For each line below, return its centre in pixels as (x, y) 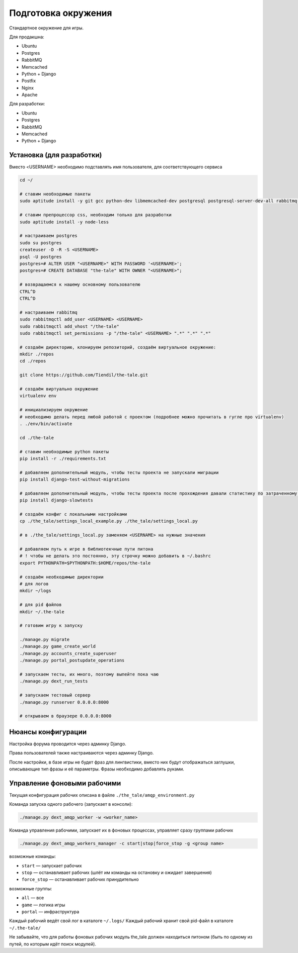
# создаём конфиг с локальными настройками (74, 514)
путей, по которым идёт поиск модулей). (53, 944)
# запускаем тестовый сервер (55, 695)
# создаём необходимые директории (62, 577)
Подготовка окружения (61, 13)
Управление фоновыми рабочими (65, 783)
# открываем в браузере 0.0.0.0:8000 (66, 716)
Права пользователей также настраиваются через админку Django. (81, 753)
